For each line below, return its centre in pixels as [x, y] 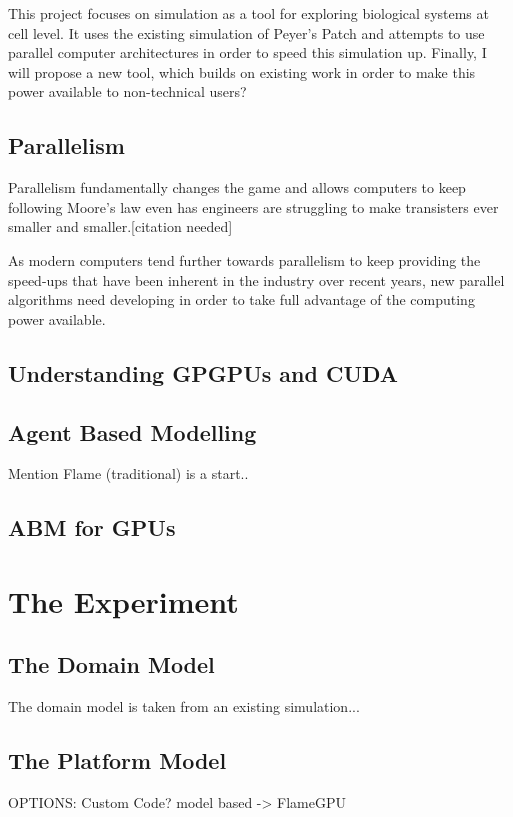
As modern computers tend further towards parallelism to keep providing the [244, 259]
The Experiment [123, 600]
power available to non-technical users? [127, 91]
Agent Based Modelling [132, 431]
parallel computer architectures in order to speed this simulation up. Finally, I [247, 52]
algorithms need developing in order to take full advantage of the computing [241, 299]
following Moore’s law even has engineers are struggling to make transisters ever [253, 206]
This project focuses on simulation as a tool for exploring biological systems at [248, 13]
